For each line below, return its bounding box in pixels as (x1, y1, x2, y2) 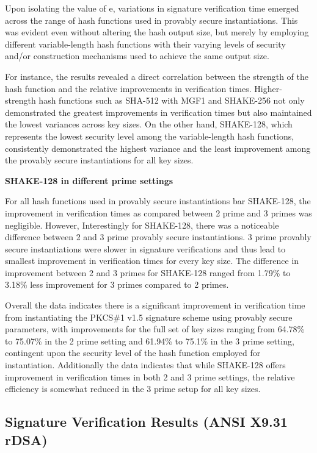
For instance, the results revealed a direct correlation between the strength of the (5, 70, 308, 82)
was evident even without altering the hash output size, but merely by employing (5, 26, 309, 38)
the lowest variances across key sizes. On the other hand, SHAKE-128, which (5, 118, 293, 130)
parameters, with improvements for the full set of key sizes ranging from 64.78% (5, 323, 305, 335)
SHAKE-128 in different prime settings (5, 174, 173, 187)
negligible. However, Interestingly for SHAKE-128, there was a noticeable (5, 218, 279, 231)
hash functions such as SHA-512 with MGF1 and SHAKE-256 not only (38, 94, 305, 107)
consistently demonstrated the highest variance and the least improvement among (5, 141, 311, 154)
